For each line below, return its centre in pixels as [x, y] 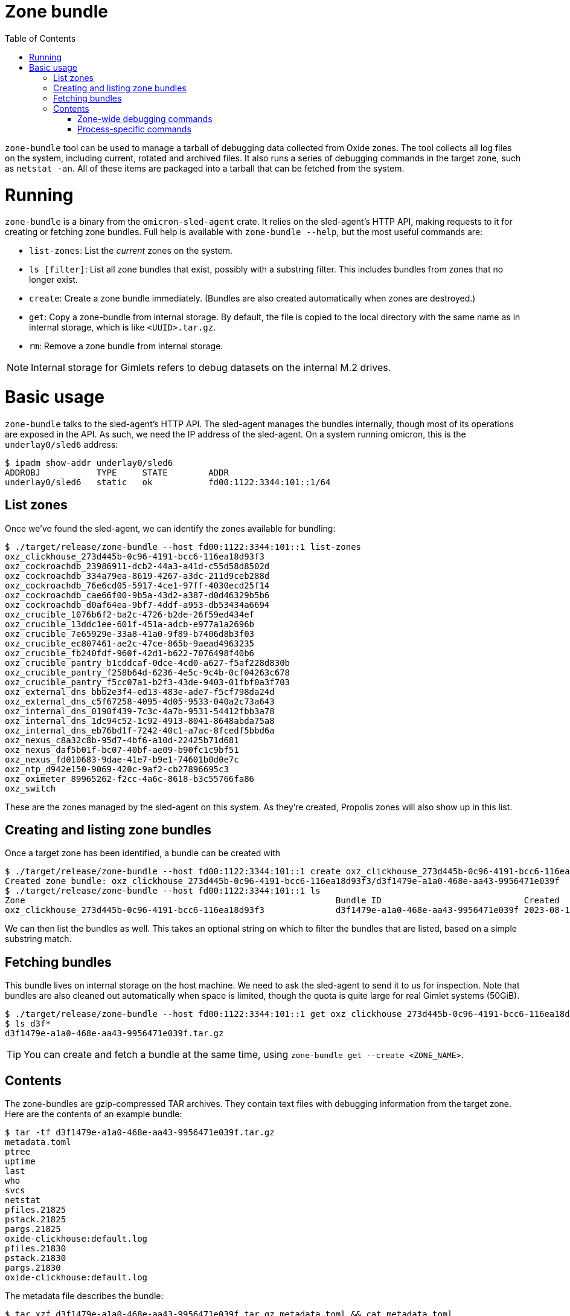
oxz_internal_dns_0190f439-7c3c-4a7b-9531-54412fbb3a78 [140, 711]
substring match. [38, 939]
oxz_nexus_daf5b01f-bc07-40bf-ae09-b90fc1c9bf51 [122, 750]
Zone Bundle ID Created [282, 901]
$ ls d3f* [28, 1024]
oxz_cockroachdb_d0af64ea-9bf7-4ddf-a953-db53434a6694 [137, 605]
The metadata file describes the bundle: [84, 1296]
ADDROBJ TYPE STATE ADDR [117, 472]
